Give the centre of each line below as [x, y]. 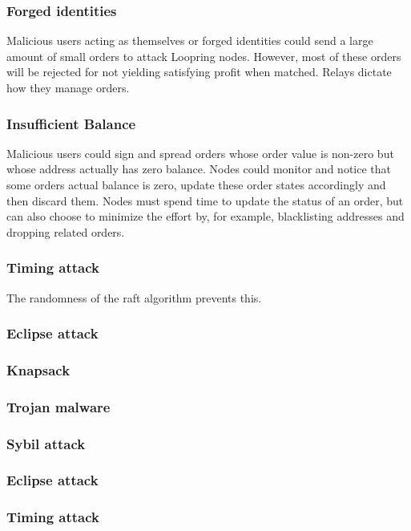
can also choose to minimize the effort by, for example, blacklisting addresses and [205, 216]
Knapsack [38, 369]
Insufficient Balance [71, 123]
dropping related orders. [66, 231]
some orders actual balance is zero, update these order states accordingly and [196, 184]
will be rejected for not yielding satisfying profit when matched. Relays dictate [199, 72]
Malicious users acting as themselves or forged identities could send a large [190, 41]
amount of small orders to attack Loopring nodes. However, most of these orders [204, 56]
